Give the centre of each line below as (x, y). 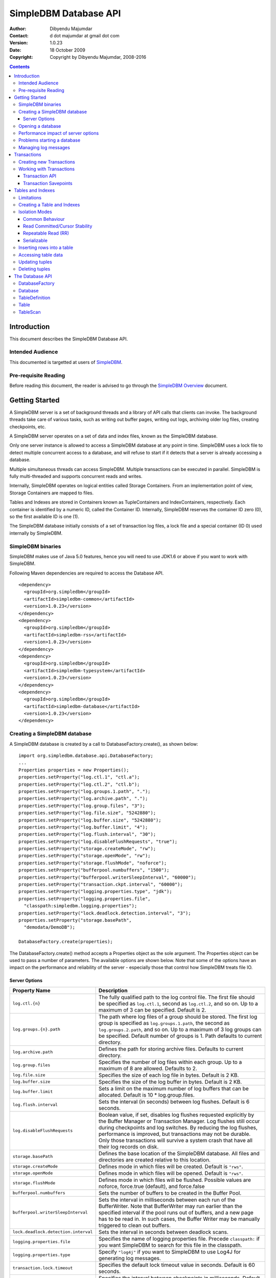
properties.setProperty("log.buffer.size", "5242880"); (90, 820)
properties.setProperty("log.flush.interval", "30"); (87, 834)
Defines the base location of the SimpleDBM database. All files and (179, 1153)
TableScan (30, 312)
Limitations (30, 197)
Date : (15, 50)
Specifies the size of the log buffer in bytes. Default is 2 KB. (170, 1082)
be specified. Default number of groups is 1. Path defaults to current (180, 1036)
